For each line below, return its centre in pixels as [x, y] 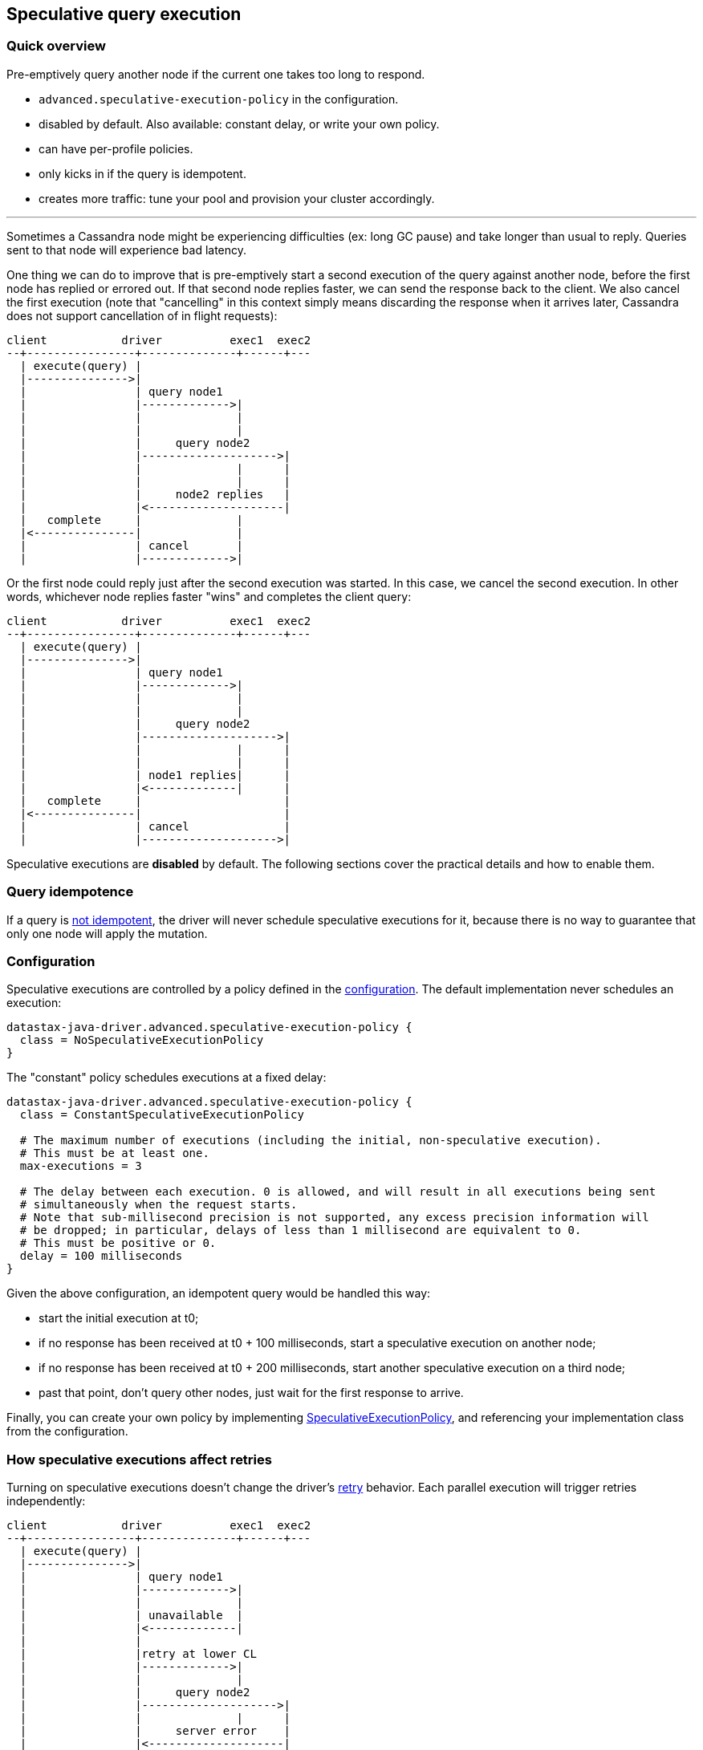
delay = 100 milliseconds [101, 1256]
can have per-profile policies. [116, 148]
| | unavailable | [132, 1616]
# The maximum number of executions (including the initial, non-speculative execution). [311, 1141]
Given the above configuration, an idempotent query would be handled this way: [219, 1293]
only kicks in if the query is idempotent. [142, 173]
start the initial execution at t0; [119, 1318]
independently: [46, 1501]
